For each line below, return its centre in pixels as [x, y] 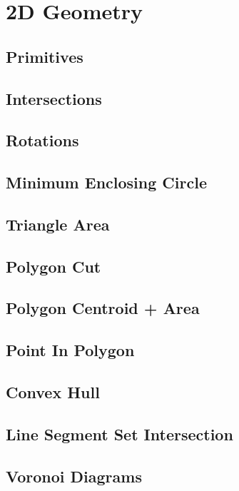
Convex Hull [53, 392]
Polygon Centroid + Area [103, 308]
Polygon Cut [54, 266]
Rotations [42, 140]
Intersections [54, 98]
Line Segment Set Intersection [119, 434]
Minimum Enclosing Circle [106, 182]
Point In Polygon [70, 350]
